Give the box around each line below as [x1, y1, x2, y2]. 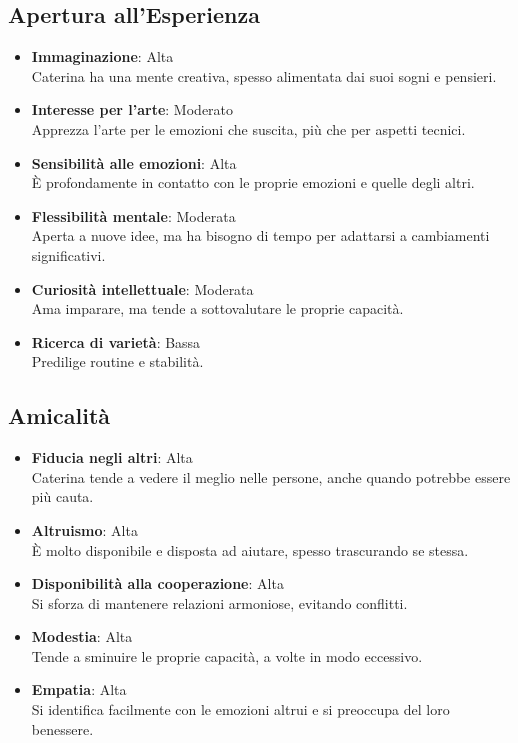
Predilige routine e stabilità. [31, 351, 204, 372]
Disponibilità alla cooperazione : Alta [31, 573, 284, 594]
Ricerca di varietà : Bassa [31, 331, 201, 352]
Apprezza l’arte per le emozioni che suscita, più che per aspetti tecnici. [31, 118, 466, 139]
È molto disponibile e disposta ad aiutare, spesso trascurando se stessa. [31, 539, 469, 560]
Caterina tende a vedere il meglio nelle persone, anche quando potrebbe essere [31, 466, 511, 487]
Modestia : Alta [31, 626, 133, 647]
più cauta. [31, 486, 94, 507]
